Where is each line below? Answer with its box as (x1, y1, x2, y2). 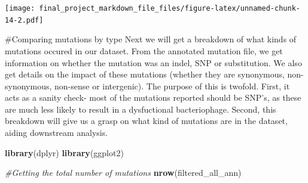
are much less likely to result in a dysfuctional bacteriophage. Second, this (5, 103, 276, 115)
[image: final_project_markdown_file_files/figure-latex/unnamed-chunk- (5, 4, 300, 13)
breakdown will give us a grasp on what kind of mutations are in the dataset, (5, 114, 288, 127)
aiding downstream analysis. (5, 126, 108, 139)
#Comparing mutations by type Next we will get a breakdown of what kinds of (5, 33, 297, 45)
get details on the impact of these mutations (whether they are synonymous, (5, 68, 285, 80)
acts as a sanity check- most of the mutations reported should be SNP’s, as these (5, 91, 301, 104)
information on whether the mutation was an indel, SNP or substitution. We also (5, 56, 302, 69)
